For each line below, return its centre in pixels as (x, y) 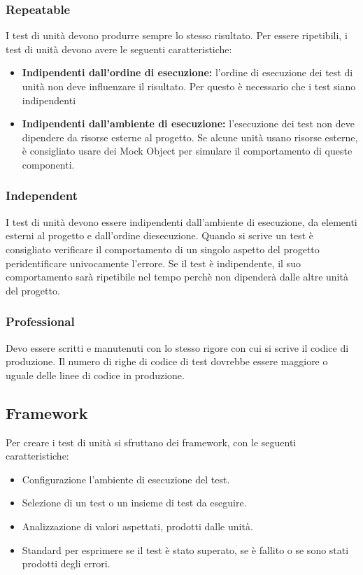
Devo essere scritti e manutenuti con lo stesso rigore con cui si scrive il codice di (177, 347)
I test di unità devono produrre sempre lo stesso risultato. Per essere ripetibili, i (177, 35)
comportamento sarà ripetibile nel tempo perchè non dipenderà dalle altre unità (177, 277)
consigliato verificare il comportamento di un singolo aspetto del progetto (163, 249)
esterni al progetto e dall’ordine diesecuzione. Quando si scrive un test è (159, 235)
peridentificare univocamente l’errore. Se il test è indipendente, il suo (153, 263)
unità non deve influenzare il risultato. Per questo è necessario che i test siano (189, 86)
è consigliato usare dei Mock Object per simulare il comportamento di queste (187, 151)
